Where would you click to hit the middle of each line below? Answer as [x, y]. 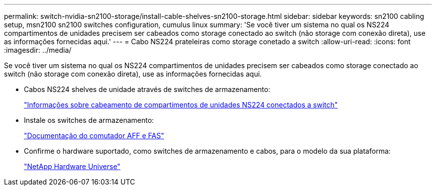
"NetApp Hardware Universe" [72, 166]
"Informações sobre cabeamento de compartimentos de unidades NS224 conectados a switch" [181, 105]
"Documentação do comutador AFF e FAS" [94, 136]
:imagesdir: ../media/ [38, 50]
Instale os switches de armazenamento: [89, 120]
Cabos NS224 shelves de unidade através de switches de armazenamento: [147, 89]
